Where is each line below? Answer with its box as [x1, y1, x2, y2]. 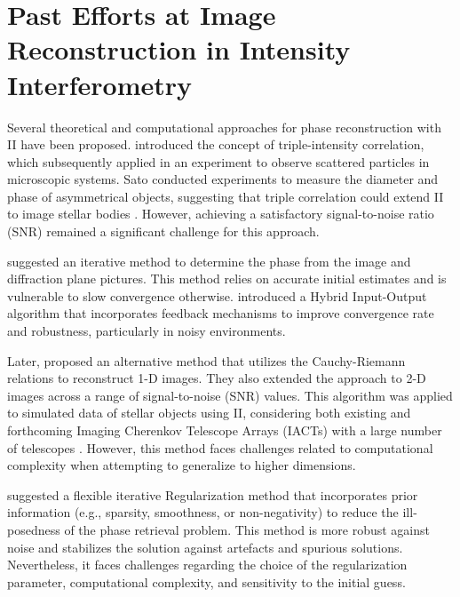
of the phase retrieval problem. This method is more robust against [64, 520, 431, 538]
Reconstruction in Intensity [7, 31, 351, 68]
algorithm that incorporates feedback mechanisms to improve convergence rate [7, 304, 434, 322]
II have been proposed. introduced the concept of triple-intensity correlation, [7, 135, 424, 154]
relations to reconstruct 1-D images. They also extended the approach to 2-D [7, 369, 426, 387]
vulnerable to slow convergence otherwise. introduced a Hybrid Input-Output [7, 286, 427, 305]
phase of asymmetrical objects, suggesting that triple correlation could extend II [7, 187, 444, 205]
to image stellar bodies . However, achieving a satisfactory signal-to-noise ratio [7, 204, 434, 223]
